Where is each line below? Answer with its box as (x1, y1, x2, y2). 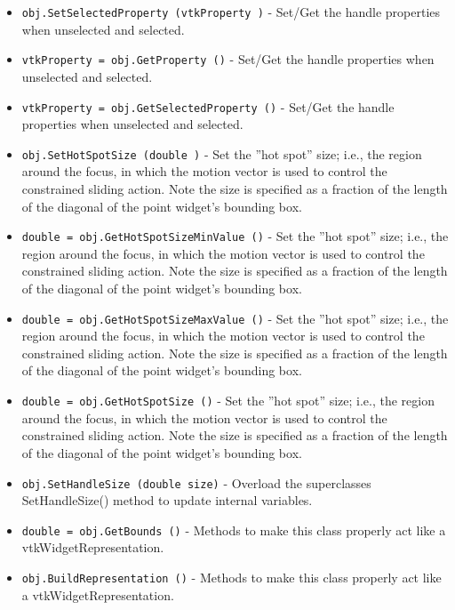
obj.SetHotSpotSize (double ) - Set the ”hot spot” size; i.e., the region (21, 144, 422, 163)
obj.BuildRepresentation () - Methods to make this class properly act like (21, 568, 442, 586)
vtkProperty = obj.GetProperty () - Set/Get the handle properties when (21, 50, 435, 68)
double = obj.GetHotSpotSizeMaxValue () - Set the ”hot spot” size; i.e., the (21, 309, 449, 327)
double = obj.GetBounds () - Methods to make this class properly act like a (21, 520, 446, 539)
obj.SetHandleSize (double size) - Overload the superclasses (21, 473, 371, 492)
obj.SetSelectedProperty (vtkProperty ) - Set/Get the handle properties (21, 3, 441, 20)
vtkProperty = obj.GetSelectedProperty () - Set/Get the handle (21, 97, 395, 116)
